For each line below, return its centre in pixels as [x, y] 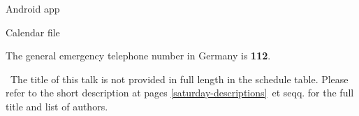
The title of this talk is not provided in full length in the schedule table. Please [179, 79]
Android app [33, 8]
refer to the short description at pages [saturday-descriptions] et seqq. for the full [180, 93]
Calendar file [33, 32]
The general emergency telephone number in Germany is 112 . [138, 56]
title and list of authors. [57, 106]
